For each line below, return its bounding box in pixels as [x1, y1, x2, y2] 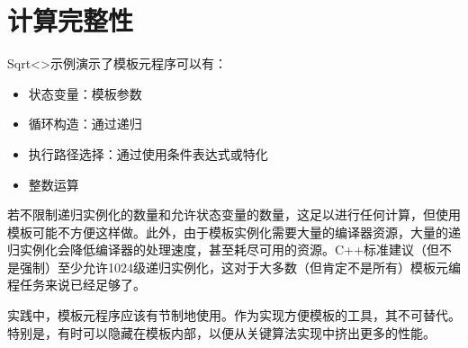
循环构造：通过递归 [28, 114, 142, 133]
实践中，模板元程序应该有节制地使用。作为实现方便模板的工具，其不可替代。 [7, 306, 461, 325]
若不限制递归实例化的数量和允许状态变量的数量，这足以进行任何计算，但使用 [7, 205, 461, 224]
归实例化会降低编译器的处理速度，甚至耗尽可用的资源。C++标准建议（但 [7, 240, 439, 259]
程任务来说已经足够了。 [7, 275, 146, 294]
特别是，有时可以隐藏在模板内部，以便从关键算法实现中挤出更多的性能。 [7, 323, 436, 342]
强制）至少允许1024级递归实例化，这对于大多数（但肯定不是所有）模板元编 [19, 257, 461, 276]
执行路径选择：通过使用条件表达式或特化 [28, 144, 268, 163]
